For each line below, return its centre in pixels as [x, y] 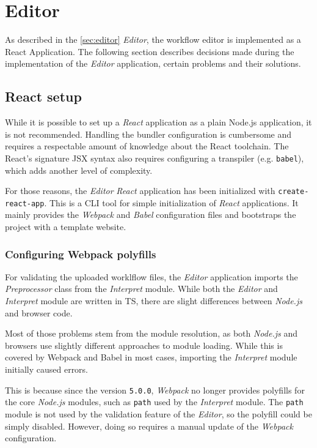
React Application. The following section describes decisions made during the [150, 51]
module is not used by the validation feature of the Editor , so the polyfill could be [158, 413]
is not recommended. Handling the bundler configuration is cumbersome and [148, 134]
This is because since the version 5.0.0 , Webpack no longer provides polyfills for [155, 390]
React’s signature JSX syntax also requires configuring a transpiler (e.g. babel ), [155, 158]
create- [293, 192]
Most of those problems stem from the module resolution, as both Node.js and [151, 333]
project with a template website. [66, 227]
